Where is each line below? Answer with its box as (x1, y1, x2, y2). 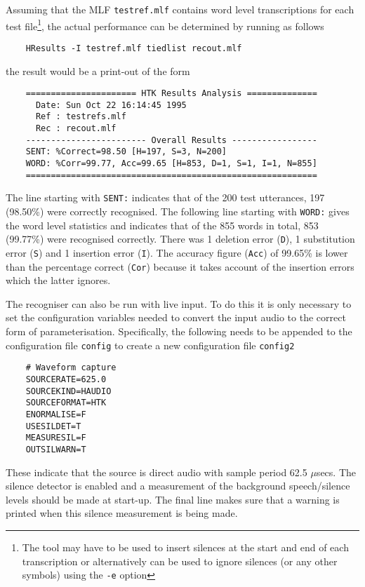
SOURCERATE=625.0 (25, 374, 107, 384)
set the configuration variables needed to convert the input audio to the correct (6, 310, 346, 325)
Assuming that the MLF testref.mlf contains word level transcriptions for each (6, 2, 354, 16)
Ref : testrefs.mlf (35, 112, 126, 122)
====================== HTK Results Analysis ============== (25, 88, 317, 99)
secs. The (316, 464, 356, 479)
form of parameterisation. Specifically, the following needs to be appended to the (6, 324, 352, 339)
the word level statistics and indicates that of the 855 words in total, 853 (6, 217, 319, 232)
